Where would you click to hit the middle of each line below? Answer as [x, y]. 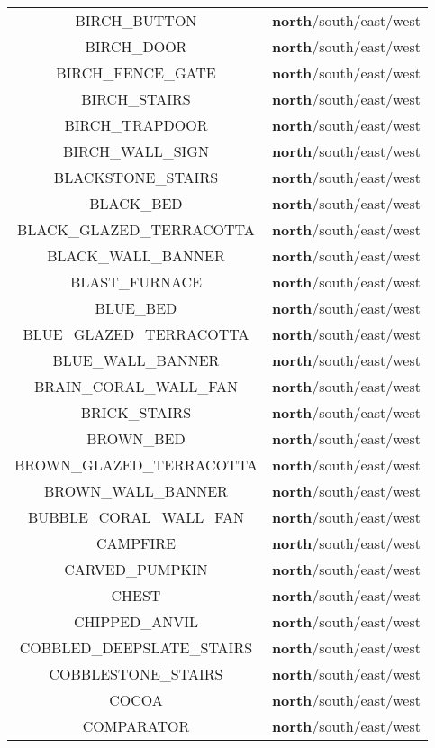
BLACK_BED [136, 203]
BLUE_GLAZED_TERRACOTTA [136, 334]
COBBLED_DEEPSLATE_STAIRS [136, 648]
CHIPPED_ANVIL [136, 621]
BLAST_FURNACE [136, 282]
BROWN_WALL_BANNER [136, 491]
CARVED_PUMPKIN [136, 569]
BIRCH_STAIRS [136, 99]
